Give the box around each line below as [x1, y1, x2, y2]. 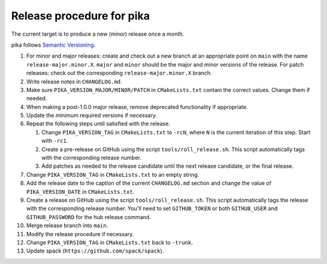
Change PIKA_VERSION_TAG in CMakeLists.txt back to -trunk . [26, 239, 193, 246]
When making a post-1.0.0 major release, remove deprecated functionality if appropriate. [26, 103, 248, 110]
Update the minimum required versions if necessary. [26, 112, 157, 119]
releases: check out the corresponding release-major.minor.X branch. [26, 70, 212, 77]
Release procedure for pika [11, 9, 150, 22]
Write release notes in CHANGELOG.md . [26, 78, 122, 85]
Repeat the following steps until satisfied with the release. [26, 120, 171, 127]
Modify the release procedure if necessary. [26, 230, 134, 237]
